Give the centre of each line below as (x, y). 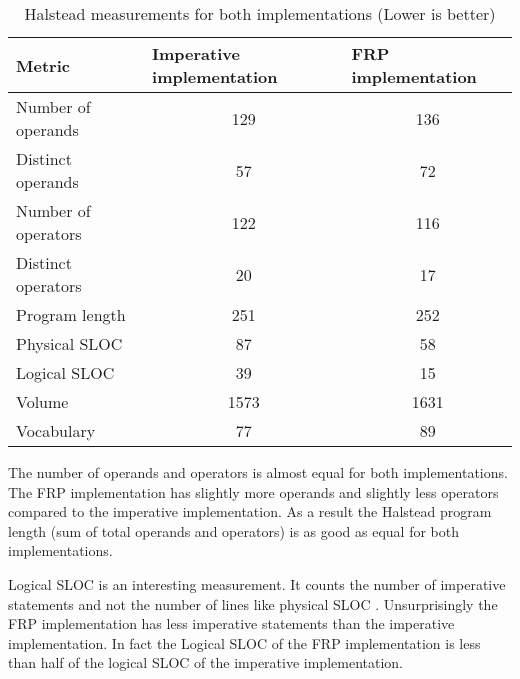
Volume (42, 401)
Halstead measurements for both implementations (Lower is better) (260, 13)
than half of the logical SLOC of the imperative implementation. (205, 662)
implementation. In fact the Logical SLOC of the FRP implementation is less (244, 642)
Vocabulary (56, 430)
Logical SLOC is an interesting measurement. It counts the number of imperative (257, 583)
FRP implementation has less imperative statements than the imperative (231, 623)
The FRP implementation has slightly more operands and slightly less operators (253, 491)
